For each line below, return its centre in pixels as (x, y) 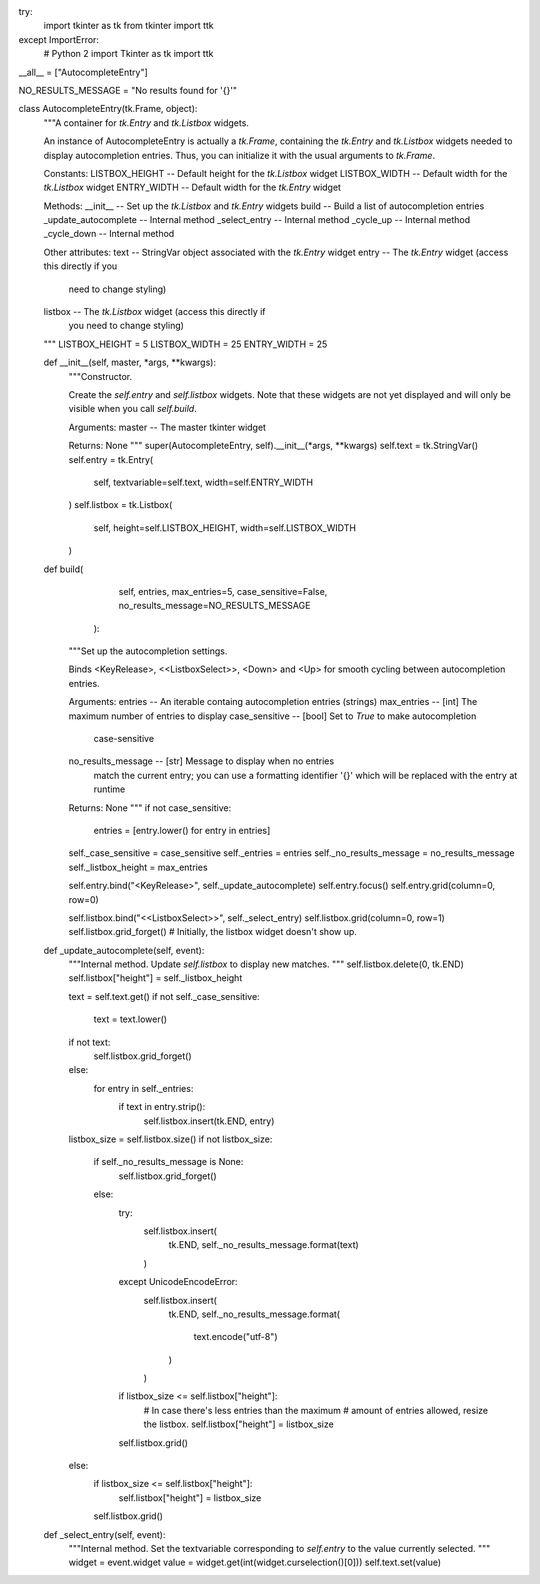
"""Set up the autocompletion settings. (148, 651)
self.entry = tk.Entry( (111, 459)
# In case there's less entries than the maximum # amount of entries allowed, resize (316, 1410)
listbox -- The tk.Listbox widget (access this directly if (154, 312)
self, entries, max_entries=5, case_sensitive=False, (223, 591)
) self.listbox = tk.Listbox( (120, 505)
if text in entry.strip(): (162, 1107)
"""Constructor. (100, 376)
